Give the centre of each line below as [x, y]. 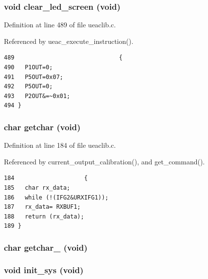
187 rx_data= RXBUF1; [42, 207]
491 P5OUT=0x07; [34, 77]
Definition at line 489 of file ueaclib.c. [60, 25]
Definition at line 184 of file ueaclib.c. [60, 145]
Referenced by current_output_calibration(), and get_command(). [104, 161]
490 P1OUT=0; [28, 67]
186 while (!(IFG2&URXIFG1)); [56, 197]
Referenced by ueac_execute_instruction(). [69, 41]
